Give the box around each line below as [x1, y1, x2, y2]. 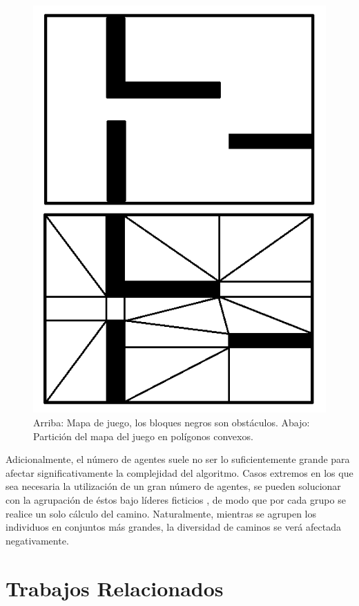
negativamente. [6, 533, 69, 547]
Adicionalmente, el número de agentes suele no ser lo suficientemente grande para [6, 452, 350, 466]
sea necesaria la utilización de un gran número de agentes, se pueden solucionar [6, 479, 341, 493]
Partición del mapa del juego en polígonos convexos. [33, 428, 253, 443]
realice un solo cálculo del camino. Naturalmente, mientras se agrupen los [6, 506, 316, 520]
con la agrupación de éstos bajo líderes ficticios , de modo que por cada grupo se [6, 492, 346, 506]
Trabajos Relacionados [6, 574, 224, 602]
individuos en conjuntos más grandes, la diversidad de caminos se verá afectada [6, 520, 341, 534]
